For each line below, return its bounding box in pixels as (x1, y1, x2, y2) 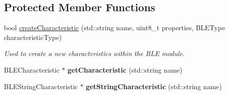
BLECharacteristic (4, 64, 60, 75)
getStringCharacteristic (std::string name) (85, 81, 222, 91)
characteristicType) (4, 32, 62, 42)
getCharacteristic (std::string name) (67, 64, 183, 75)
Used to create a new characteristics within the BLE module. (4, 48, 185, 58)
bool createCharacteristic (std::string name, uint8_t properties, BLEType (4, 22, 225, 33)
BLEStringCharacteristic (4, 81, 78, 91)
